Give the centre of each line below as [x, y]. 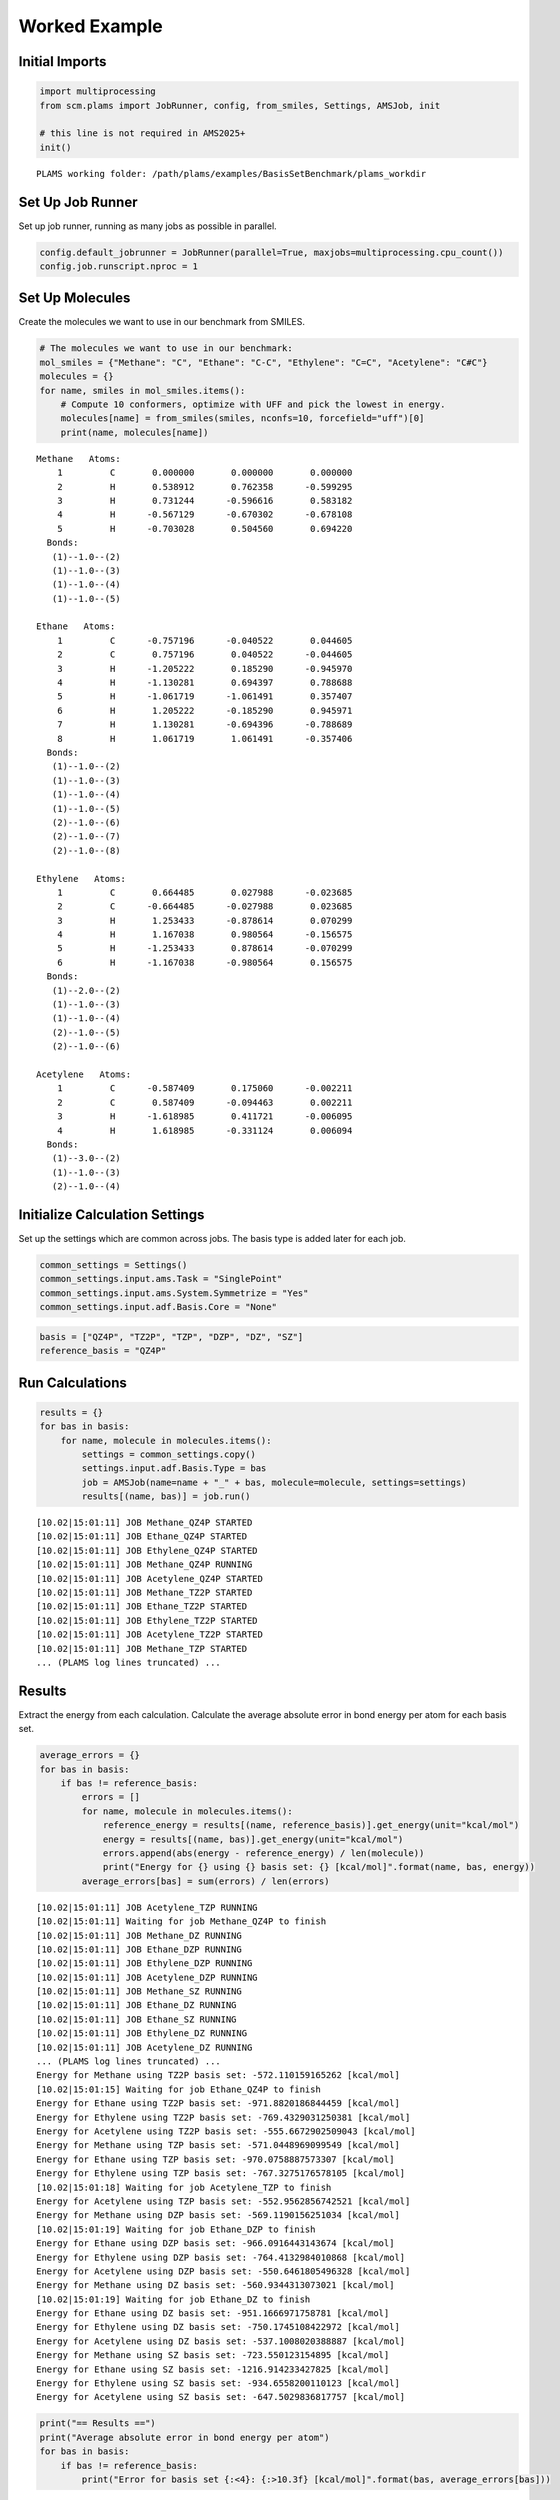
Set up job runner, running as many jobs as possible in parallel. [147, 226]
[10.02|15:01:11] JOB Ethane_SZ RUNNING [136, 2019]
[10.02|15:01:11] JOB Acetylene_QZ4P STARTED [150, 1578]
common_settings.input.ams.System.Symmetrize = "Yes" [174, 1293]
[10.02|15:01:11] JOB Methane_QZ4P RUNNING [144, 1564]
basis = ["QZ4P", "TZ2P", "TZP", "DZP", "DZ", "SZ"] [171, 1336]
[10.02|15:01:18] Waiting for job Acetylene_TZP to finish [184, 2187]
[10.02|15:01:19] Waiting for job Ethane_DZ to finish [173, 2299]
